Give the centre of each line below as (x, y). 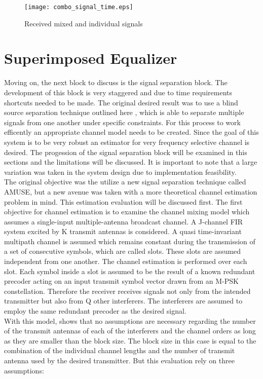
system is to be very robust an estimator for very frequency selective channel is (127, 142)
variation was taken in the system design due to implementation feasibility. (120, 172)
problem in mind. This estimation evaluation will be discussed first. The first (123, 201)
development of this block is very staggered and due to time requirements (118, 92)
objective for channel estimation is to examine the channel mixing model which (127, 212)
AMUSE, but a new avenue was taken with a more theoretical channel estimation (131, 191)
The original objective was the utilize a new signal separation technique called (125, 182)
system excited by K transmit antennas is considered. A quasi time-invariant (123, 231)
